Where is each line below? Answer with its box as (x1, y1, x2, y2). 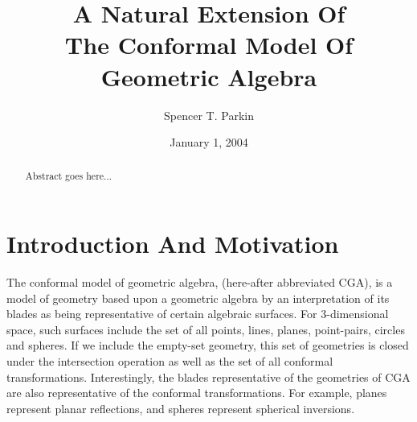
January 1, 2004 (170, 134, 248, 151)
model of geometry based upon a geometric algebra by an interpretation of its (6, 289, 390, 306)
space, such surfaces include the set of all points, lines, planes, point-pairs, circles (6, 321, 405, 337)
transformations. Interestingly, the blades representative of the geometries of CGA (6, 368, 411, 385)
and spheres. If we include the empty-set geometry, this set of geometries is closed (6, 337, 409, 354)
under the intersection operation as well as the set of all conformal (6, 353, 333, 370)
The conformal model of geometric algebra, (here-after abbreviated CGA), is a (6, 274, 393, 291)
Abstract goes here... (25, 169, 112, 183)
